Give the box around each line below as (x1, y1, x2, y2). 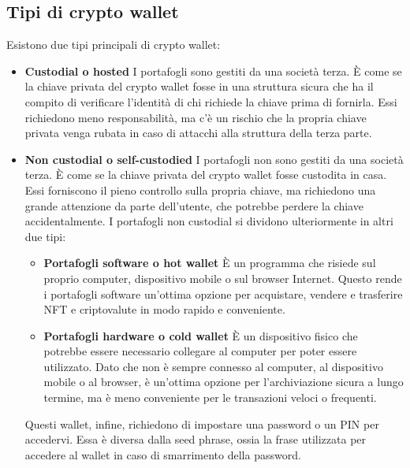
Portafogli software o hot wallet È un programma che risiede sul (43, 254, 376, 271)
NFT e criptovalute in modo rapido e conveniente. (43, 301, 285, 318)
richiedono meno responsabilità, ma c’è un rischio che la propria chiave (24, 109, 367, 125)
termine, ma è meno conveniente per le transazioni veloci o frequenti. (43, 389, 377, 406)
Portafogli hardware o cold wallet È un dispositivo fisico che (43, 327, 358, 344)
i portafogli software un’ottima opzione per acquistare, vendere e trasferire (43, 285, 403, 302)
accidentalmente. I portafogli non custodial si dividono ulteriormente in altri (24, 213, 393, 229)
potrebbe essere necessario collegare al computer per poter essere (43, 343, 357, 359)
